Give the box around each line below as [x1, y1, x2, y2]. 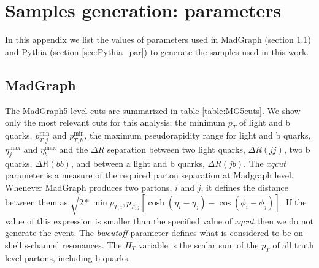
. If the [280, 196, 307, 209]
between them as [5, 196, 68, 209]
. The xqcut [244, 156, 286, 169]
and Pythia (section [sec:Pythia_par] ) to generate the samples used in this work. [5, 45, 309, 58]
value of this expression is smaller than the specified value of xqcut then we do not [5, 214, 313, 227]
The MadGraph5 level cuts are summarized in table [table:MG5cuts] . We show [5, 104, 301, 117]
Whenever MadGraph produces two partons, [5, 180, 172, 193]
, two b [283, 142, 310, 155]
